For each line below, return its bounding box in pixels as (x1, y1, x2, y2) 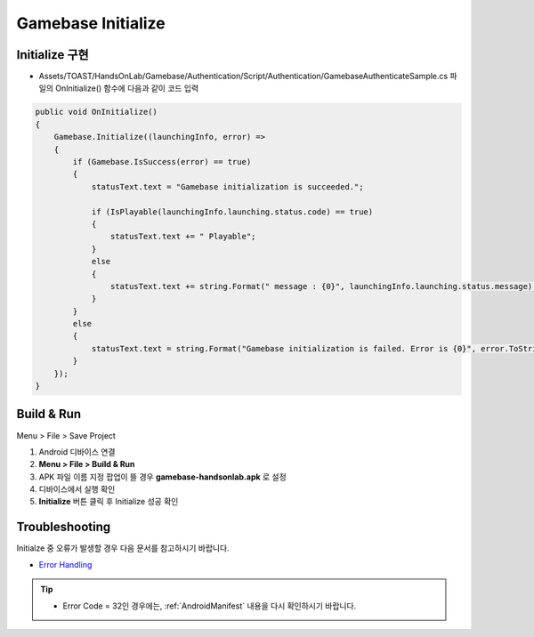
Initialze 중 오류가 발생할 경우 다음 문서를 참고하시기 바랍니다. (16, 543, 231, 553)
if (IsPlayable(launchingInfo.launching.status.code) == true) (91, 206, 374, 217)
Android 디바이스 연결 (38, 446, 116, 457)
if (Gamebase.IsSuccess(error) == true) (72, 157, 252, 166)
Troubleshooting (16, 520, 111, 535)
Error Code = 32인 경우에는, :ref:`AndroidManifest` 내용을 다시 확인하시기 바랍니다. (62, 601, 357, 611)
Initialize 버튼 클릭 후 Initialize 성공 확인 (38, 496, 179, 507)
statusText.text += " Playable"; (109, 231, 256, 242)
